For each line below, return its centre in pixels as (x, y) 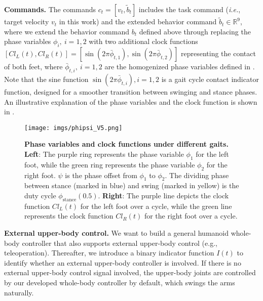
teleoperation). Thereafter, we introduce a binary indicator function (109, 253)
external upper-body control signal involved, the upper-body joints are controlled (130, 272)
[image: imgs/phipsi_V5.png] (73, 128)
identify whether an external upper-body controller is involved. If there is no (123, 262)
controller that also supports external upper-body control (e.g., (120, 243)
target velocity (27, 21)
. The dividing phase (197, 175)
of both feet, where (33, 67)
